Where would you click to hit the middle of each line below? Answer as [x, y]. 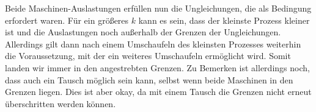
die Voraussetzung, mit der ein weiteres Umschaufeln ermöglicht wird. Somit [148, 56]
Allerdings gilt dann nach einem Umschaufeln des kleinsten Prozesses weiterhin [153, 44]
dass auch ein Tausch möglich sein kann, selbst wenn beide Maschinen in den [149, 79]
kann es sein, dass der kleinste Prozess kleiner [224, 20]
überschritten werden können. [61, 103]
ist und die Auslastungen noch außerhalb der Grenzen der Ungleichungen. [143, 32]
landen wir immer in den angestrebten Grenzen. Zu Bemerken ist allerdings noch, [157, 67]
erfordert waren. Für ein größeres [67, 20]
